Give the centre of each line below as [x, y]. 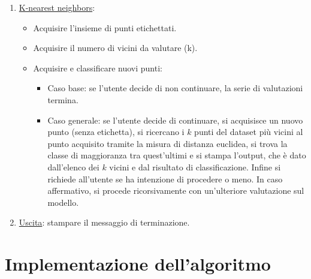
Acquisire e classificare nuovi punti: [98, 67]
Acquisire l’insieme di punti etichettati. [105, 27]
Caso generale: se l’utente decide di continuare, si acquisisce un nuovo [175, 120]
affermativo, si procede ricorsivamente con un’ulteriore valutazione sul [176, 190]
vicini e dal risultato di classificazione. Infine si [195, 166]
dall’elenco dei [73, 166]
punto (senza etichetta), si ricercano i [116, 132]
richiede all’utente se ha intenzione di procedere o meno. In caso [165, 178]
